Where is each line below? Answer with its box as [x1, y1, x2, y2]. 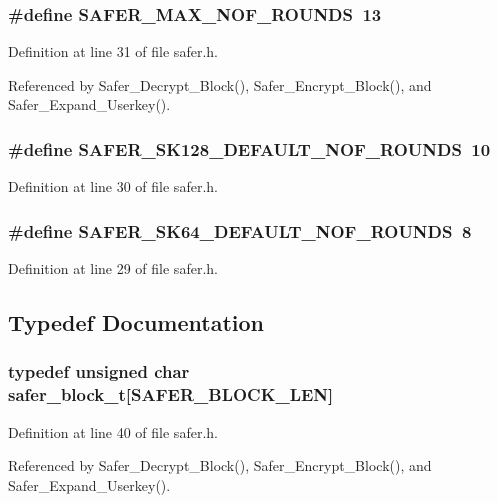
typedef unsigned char [8, 359, 190, 384]
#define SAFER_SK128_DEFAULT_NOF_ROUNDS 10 [8, 136, 491, 161]
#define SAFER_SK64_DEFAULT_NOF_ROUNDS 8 [8, 218, 472, 243]
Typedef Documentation [8, 307, 264, 338]
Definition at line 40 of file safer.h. [8, 421, 218, 442]
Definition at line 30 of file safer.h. [8, 176, 218, 197]
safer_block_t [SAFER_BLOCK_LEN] [8, 382, 334, 407]
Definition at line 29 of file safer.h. [8, 258, 218, 279]
